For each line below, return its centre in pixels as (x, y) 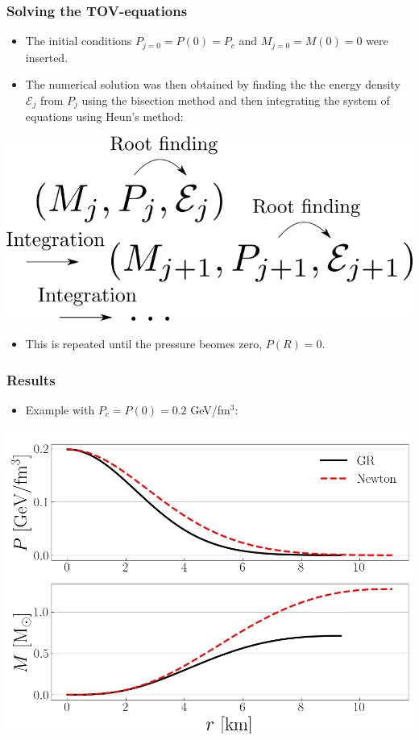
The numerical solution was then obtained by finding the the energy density (213, 84)
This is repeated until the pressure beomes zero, (144, 344)
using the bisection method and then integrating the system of (236, 100)
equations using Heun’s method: (104, 116)
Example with (60, 409)
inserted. (47, 57)
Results (31, 379)
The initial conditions (79, 41)
